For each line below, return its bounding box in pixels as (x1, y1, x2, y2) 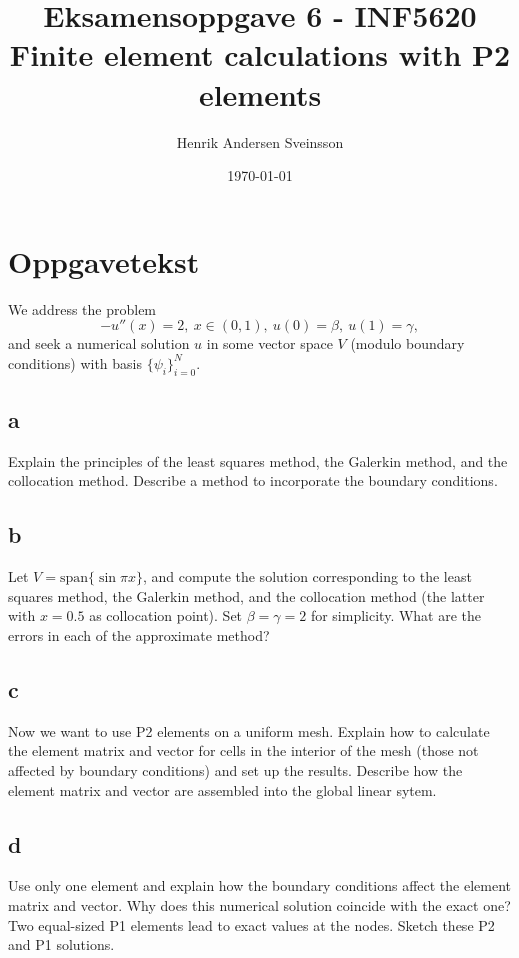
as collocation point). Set (89, 605, 243, 626)
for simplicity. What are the (310, 605, 482, 626)
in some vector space (206, 333, 333, 354)
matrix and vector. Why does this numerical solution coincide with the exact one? (8, 894, 511, 915)
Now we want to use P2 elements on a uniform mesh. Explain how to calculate (8, 720, 490, 741)
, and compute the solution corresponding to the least (142, 566, 472, 587)
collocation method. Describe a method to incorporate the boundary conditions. (8, 470, 498, 491)
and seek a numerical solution (8, 333, 190, 354)
